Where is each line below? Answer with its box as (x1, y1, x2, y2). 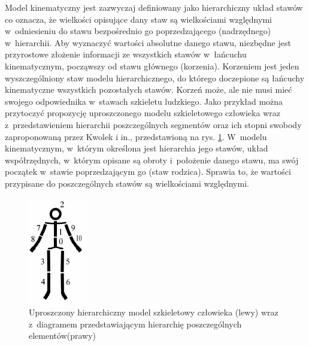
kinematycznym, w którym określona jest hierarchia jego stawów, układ (5, 142, 268, 154)
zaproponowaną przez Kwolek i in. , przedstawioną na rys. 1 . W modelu (5, 130, 267, 142)
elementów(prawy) (29, 329, 96, 342)
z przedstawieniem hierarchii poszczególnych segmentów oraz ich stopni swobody (5, 118, 302, 130)
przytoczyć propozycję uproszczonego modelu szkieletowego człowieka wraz (5, 107, 280, 119)
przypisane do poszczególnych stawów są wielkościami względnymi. (5, 177, 249, 189)
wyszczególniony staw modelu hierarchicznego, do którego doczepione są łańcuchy (5, 71, 305, 84)
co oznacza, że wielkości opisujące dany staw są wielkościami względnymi (5, 13, 272, 25)
